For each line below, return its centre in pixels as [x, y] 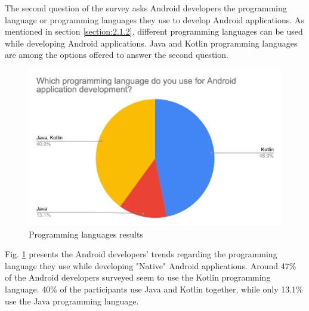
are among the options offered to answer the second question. [117, 55]
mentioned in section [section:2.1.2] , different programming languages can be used [154, 31]
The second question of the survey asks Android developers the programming [146, 8]
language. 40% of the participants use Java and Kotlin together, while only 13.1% [154, 289]
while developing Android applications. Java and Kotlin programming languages [151, 43]
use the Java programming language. [72, 301]
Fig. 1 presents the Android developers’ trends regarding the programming [141, 254]
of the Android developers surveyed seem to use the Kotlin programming [138, 277]
